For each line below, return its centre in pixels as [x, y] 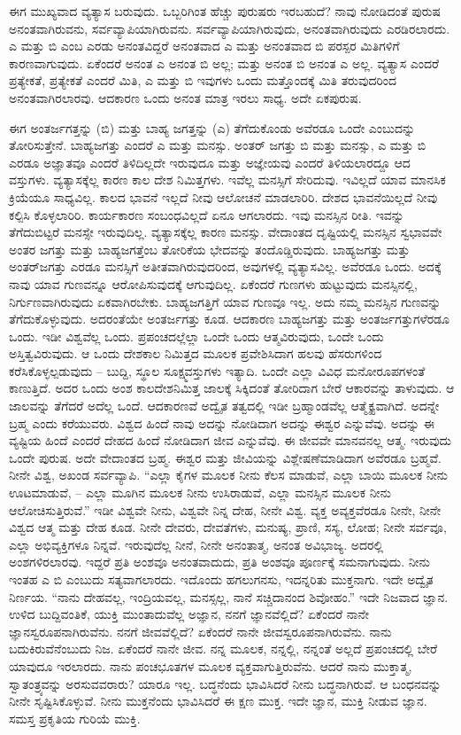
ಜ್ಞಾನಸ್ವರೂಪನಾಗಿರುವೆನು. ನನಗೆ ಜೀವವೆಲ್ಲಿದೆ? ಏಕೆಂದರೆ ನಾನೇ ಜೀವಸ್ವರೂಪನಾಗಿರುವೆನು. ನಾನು [200, 631]
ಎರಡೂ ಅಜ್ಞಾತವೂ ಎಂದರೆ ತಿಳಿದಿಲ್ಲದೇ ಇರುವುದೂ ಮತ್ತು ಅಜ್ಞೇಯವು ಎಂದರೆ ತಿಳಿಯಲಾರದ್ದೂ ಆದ [210, 162]
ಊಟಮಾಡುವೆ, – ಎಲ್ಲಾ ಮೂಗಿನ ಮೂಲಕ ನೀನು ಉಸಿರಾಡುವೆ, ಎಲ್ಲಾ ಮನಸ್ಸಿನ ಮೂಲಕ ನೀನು [200, 493]
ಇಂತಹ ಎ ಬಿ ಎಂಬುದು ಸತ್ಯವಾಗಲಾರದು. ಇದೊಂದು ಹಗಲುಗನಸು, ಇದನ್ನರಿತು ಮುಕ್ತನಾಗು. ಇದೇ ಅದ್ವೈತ [221, 579]
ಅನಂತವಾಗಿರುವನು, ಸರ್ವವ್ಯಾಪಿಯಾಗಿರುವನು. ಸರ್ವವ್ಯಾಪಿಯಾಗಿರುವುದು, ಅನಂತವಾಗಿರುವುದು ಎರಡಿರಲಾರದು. [230, 28]
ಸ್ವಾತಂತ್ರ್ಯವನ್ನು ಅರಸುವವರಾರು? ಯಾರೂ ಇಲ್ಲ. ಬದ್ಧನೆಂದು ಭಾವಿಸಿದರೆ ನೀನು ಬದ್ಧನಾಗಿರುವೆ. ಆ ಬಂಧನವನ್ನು [225, 683]
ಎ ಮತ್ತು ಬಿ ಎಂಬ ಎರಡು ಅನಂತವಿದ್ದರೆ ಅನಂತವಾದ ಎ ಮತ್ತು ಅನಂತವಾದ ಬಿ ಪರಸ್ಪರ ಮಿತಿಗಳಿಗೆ [204, 46]
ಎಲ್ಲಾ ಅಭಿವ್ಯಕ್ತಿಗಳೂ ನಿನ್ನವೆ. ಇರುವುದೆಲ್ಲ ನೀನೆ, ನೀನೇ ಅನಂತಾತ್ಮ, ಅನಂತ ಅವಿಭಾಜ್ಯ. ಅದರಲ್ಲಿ [196, 544]
